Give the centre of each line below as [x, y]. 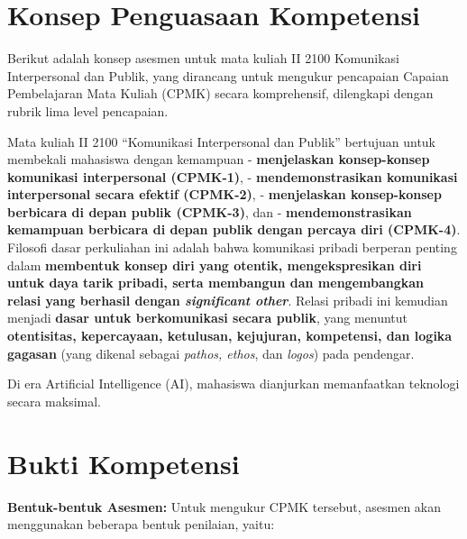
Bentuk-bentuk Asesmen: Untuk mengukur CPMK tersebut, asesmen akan [224, 506]
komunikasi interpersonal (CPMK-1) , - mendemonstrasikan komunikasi [233, 176]
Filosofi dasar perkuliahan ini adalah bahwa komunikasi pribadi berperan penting [232, 247]
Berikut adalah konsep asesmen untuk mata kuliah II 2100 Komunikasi [203, 58]
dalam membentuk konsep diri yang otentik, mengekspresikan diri [215, 265]
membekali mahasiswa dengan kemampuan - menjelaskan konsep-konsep [219, 159]
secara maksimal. [55, 401]
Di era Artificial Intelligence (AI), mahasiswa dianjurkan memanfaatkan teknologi [233, 384]
